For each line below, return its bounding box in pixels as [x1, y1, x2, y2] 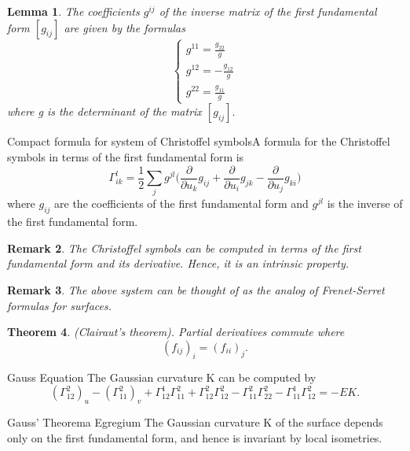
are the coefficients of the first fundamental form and [54, 195, 309, 212]
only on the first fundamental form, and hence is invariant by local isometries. [7, 429, 383, 445]
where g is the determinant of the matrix [7, 103, 202, 120]
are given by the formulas [64, 19, 186, 35]
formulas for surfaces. [7, 297, 112, 313]
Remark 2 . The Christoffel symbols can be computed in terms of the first [7, 239, 361, 256]
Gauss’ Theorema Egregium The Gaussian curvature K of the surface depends [7, 413, 383, 430]
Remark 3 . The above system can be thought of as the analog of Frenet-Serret [7, 282, 385, 298]
